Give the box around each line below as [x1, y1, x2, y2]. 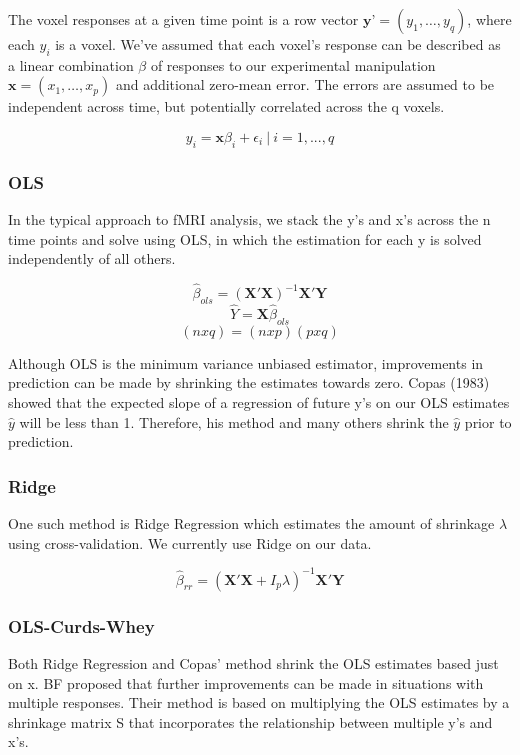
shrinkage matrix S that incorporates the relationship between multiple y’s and [8, 711, 493, 732]
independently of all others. [8, 248, 176, 269]
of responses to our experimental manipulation [150, 54, 436, 75]
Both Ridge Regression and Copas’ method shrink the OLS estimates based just [8, 652, 499, 673]
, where [467, 9, 512, 29]
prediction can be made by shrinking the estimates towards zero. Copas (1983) [8, 372, 490, 393]
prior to [464, 411, 512, 432]
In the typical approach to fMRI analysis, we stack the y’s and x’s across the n [8, 209, 491, 229]
